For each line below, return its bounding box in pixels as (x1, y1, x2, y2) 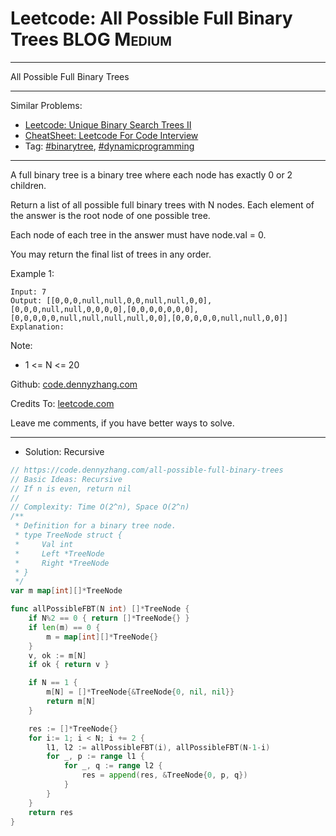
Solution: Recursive (24, 445, 105, 457)
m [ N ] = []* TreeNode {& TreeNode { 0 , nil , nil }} (46, 687, 235, 697)
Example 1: (10, 267, 55, 279)
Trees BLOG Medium (10, 28, 172, 51)
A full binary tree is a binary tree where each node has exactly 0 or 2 (10, 168, 293, 181)
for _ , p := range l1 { (46, 752, 145, 762)
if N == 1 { (28, 678, 78, 688)
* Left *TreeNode (14, 548, 105, 559)
